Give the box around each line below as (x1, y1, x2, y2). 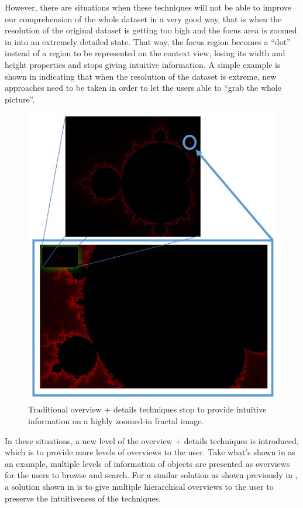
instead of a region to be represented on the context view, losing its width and (5, 47, 285, 59)
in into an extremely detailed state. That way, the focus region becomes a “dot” (5, 35, 291, 47)
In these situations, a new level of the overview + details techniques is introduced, (5, 434, 299, 446)
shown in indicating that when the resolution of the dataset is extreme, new (5, 70, 277, 82)
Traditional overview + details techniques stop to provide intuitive (28, 403, 267, 415)
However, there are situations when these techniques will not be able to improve (5, 1, 292, 13)
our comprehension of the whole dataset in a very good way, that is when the (5, 12, 282, 25)
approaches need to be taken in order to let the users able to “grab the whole (5, 81, 281, 94)
